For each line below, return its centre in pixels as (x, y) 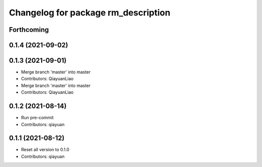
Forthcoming (29, 30)
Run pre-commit (37, 118)
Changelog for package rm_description (90, 13)
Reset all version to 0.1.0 (45, 150)
